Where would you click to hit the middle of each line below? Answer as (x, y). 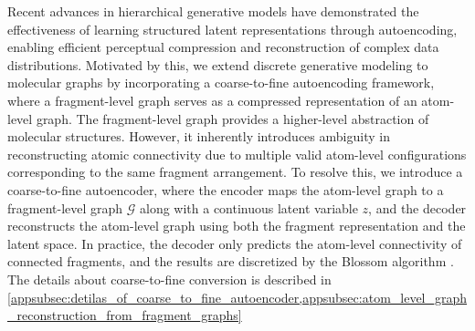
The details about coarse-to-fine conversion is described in (169, 279)
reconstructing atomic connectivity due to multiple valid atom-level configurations (237, 154)
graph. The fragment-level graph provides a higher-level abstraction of (232, 118)
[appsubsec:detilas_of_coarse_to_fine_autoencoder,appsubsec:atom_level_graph (237, 297)
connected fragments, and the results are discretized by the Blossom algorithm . (231, 261)
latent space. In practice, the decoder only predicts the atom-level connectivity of (235, 243)
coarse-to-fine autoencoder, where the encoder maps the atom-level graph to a (226, 189)
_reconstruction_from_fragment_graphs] (125, 315)
